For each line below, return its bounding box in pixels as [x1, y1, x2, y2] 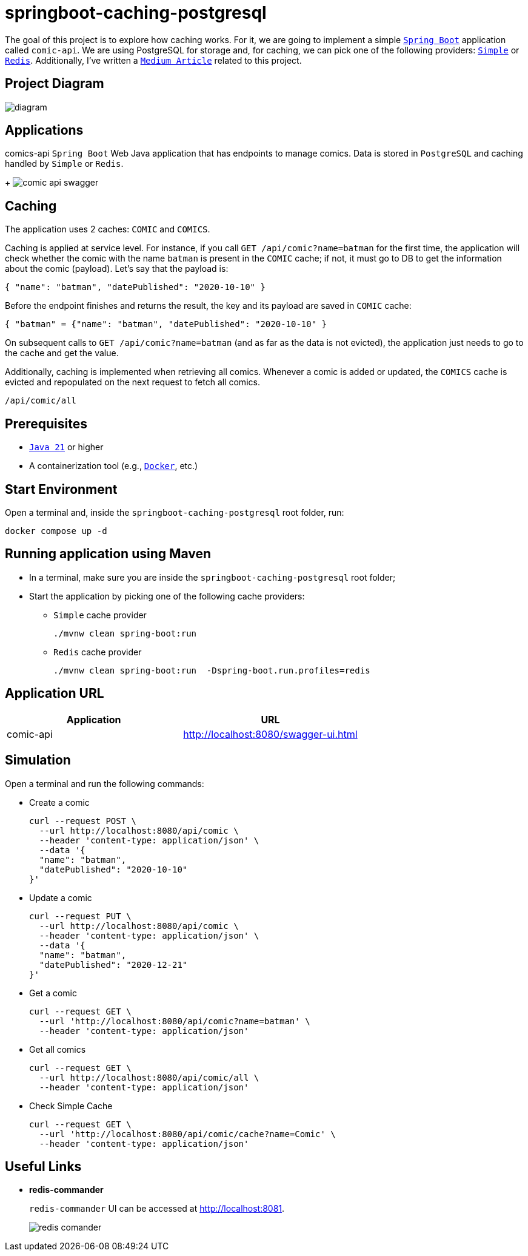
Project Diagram [5, 76, 104, 92]
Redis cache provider [53, 646, 142, 657]
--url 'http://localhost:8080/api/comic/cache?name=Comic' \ [39, 1129, 336, 1139]
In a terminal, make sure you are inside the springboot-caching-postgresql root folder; [29, 572, 396, 582]
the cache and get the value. [5, 348, 119, 359]
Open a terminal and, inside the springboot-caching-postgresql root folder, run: [5, 507, 344, 518]
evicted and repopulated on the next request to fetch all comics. [5, 377, 260, 388]
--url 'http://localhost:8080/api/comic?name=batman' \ [39, 1016, 310, 1026]
